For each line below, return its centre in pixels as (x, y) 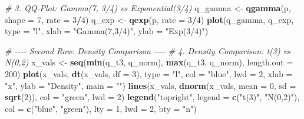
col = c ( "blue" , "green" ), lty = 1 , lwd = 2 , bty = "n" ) (101, 108)
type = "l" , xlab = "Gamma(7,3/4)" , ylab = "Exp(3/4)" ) (107, 31)
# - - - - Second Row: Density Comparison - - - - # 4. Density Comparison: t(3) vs (148, 50)
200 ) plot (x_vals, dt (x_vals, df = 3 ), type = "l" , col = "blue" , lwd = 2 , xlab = (149, 73)
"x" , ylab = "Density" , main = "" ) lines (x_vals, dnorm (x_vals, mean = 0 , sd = (151, 85)
